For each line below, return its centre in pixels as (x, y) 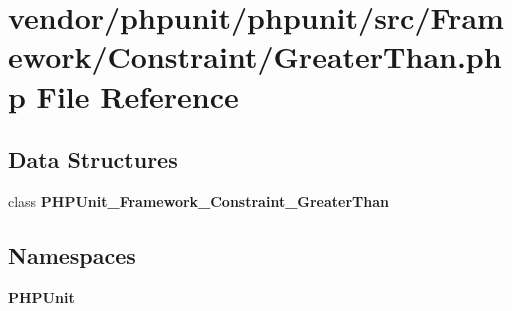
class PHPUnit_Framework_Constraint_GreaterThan (199, 200)
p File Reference (123, 95)
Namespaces (72, 254)
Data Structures (93, 159)
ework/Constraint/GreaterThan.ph (255, 56)
